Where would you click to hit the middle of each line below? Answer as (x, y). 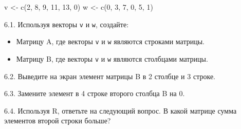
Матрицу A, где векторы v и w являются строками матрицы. (110, 41)
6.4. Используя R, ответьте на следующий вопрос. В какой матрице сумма (120, 110)
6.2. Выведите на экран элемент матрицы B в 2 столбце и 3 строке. (110, 76)
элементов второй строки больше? (58, 121)
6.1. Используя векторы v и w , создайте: (67, 24)
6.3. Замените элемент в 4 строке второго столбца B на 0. (95, 93)
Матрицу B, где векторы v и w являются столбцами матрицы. (112, 58)
